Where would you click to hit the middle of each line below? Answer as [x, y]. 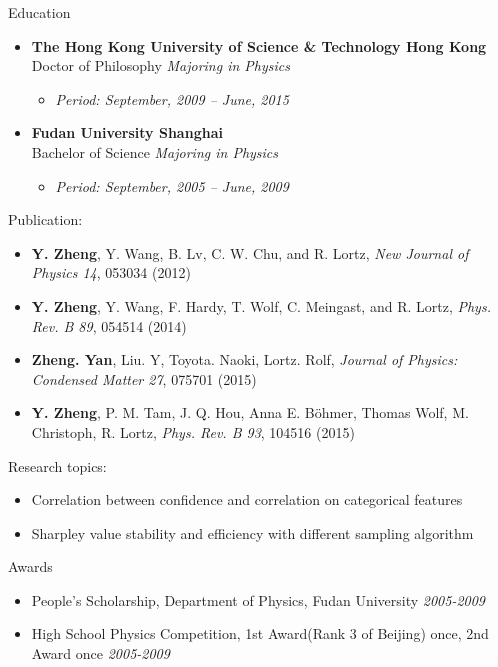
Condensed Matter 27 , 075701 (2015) [144, 378]
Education [39, 12]
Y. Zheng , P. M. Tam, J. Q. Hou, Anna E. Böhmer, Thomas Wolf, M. [250, 412]
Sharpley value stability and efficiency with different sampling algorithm [252, 532]
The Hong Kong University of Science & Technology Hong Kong [259, 45]
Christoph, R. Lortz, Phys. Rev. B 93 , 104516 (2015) [193, 431]
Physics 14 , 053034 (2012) [111, 272]
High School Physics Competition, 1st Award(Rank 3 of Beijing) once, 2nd [260, 633]
